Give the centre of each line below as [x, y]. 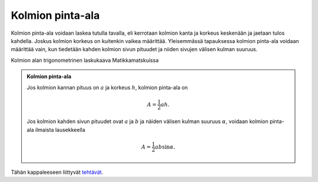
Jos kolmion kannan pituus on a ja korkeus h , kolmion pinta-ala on [107, 87]
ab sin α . [165, 147]
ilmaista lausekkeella [60, 130]
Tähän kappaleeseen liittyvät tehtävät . [57, 172]
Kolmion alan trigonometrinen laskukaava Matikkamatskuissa [85, 60]
